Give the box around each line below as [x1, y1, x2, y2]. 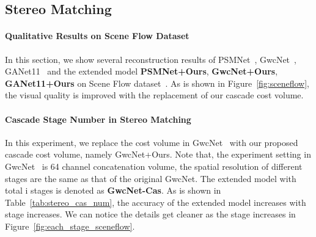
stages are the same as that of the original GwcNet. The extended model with [5, 172, 296, 184]
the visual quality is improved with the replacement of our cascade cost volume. [5, 89, 304, 101]
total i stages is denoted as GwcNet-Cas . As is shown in [5, 184, 221, 197]
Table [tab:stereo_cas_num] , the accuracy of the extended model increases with [5, 195, 306, 208]
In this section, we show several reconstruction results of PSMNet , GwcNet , [5, 53, 296, 65]
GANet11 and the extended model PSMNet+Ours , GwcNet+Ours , [5, 65, 278, 78]
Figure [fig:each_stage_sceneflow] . [5, 219, 135, 232]
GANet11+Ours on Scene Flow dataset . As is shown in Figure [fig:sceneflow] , [5, 76, 309, 89]
